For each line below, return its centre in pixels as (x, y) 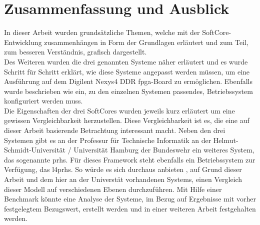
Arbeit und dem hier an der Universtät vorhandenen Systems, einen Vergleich (123, 179)
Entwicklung (23, 42)
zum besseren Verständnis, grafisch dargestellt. (75, 52)
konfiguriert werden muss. (43, 101)
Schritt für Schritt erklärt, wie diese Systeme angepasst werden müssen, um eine (127, 71)
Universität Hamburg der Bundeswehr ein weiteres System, (164, 150)
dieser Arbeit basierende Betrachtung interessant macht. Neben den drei (115, 130)
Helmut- (226, 140)
